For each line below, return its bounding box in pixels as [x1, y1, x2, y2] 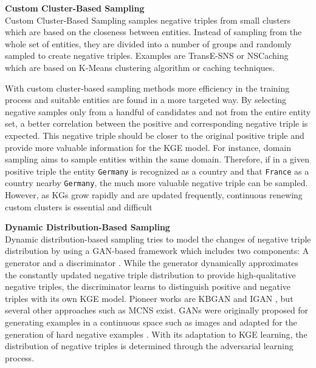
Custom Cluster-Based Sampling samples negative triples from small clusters [5, 13, 290, 26]
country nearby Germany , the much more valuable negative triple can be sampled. [5, 176, 308, 189]
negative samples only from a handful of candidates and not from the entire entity [5, 105, 311, 118]
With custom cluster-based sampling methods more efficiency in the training [5, 81, 290, 94]
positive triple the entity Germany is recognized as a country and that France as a [5, 164, 309, 177]
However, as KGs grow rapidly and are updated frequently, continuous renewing [5, 189, 303, 201]
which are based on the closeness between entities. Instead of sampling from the [5, 25, 302, 38]
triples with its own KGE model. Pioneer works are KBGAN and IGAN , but [5, 292, 294, 304]
